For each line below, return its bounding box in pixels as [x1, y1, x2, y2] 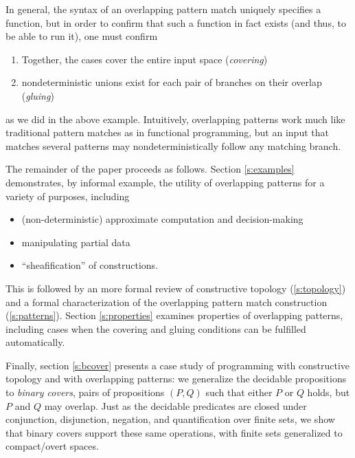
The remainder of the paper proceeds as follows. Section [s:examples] [5, 162, 295, 176]
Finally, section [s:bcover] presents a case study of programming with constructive [5, 358, 350, 372]
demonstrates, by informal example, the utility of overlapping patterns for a [5, 175, 325, 189]
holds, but [307, 385, 350, 400]
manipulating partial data [21, 235, 130, 249]
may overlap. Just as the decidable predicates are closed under [44, 398, 307, 413]
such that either [205, 385, 273, 400]
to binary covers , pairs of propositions [5, 385, 165, 400]
